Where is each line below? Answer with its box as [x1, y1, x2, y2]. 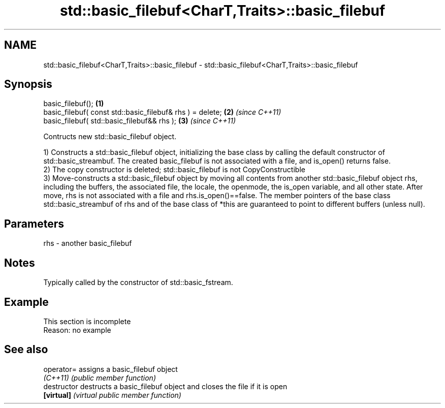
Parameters [4, 217, 64, 230]
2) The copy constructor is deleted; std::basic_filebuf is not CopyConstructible [43, 165, 305, 174]
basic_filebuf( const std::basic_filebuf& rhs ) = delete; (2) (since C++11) [43, 108, 281, 117]
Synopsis [4, 78, 52, 91]
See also [4, 343, 48, 356]
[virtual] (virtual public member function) [43, 390, 181, 399]
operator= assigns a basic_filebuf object [43, 364, 178, 373]
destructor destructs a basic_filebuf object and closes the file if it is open [43, 382, 288, 391]
